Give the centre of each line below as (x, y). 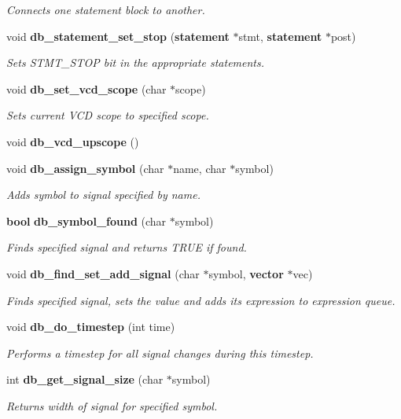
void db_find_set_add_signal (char (103, 273)
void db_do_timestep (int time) (91, 327)
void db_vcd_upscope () (73, 141)
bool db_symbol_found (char (86, 221)
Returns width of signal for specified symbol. (112, 405)
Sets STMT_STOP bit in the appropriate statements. (136, 62)
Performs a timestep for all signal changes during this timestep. (160, 353)
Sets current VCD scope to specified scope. (108, 115)
